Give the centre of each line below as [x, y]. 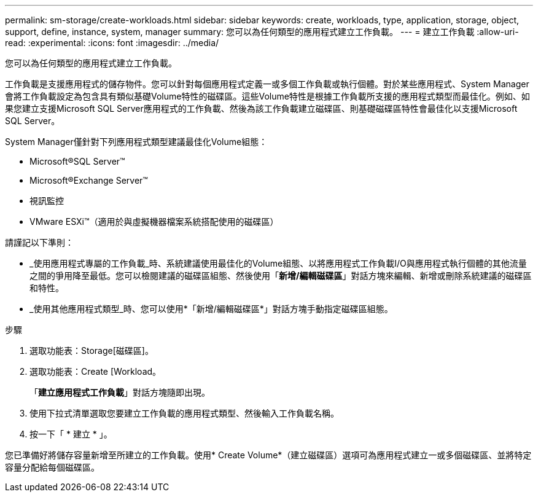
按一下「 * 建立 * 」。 [71, 434]
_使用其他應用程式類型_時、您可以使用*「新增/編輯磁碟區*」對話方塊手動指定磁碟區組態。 [211, 309]
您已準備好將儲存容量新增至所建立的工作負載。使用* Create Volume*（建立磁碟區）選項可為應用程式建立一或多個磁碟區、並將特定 [268, 455]
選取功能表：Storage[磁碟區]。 [92, 350]
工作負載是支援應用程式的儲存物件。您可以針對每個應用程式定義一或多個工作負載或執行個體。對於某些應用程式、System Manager [267, 84]
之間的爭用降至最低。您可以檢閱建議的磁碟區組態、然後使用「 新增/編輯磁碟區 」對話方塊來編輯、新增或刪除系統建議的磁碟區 [281, 276]
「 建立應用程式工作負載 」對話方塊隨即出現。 [120, 392]
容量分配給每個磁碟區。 [52, 467]
